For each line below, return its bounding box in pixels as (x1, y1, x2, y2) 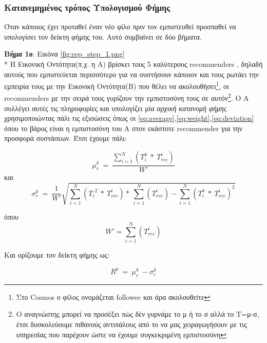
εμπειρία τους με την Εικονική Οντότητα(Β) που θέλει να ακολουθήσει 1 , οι (4, 79, 229, 91)
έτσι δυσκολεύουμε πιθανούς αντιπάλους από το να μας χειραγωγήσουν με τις (16, 319, 247, 330)
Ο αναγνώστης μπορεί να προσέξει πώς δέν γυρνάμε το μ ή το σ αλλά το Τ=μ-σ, (16, 309, 259, 319)
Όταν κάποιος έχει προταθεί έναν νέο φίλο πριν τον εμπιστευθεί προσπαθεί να (4, 21, 236, 32)
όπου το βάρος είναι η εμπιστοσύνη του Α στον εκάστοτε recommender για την (4, 122, 243, 133)
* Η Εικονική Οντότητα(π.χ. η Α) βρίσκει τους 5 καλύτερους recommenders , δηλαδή (4, 59, 263, 69)
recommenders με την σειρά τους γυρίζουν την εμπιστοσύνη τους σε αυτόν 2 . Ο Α (4, 91, 249, 103)
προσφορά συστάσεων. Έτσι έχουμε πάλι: (4, 133, 127, 143)
